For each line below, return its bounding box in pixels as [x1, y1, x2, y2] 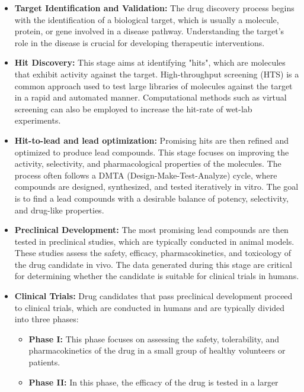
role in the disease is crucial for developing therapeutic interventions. [14, 36, 265, 48]
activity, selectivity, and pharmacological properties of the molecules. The [14, 157, 281, 170]
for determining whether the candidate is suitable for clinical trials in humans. [14, 270, 299, 282]
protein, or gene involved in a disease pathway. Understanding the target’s [14, 25, 284, 37]
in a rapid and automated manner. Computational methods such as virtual [14, 91, 287, 103]
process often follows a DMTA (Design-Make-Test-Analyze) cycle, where [14, 169, 277, 181]
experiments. [14, 114, 61, 127]
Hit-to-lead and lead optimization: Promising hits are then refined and [14, 134, 289, 146]
